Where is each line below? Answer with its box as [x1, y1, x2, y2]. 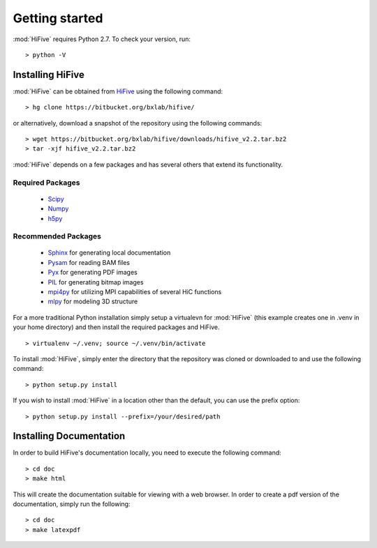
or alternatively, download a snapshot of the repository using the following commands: [13, 119, 263, 127]
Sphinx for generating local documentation [47, 248, 171, 257]
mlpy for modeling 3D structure [47, 297, 138, 306]
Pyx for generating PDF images [47, 268, 138, 277]
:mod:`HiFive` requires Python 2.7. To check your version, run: [13, 35, 191, 43]
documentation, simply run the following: [13, 500, 131, 508]
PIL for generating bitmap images [47, 277, 144, 286]
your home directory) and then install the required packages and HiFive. [13, 323, 220, 331]
